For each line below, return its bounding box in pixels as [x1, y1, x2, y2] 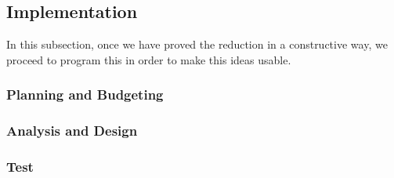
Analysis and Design [6, 121, 138, 140]
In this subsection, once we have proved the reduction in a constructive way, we [6, 36, 388, 53]
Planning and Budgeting [6, 85, 164, 104]
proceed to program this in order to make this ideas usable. [6, 51, 291, 67]
